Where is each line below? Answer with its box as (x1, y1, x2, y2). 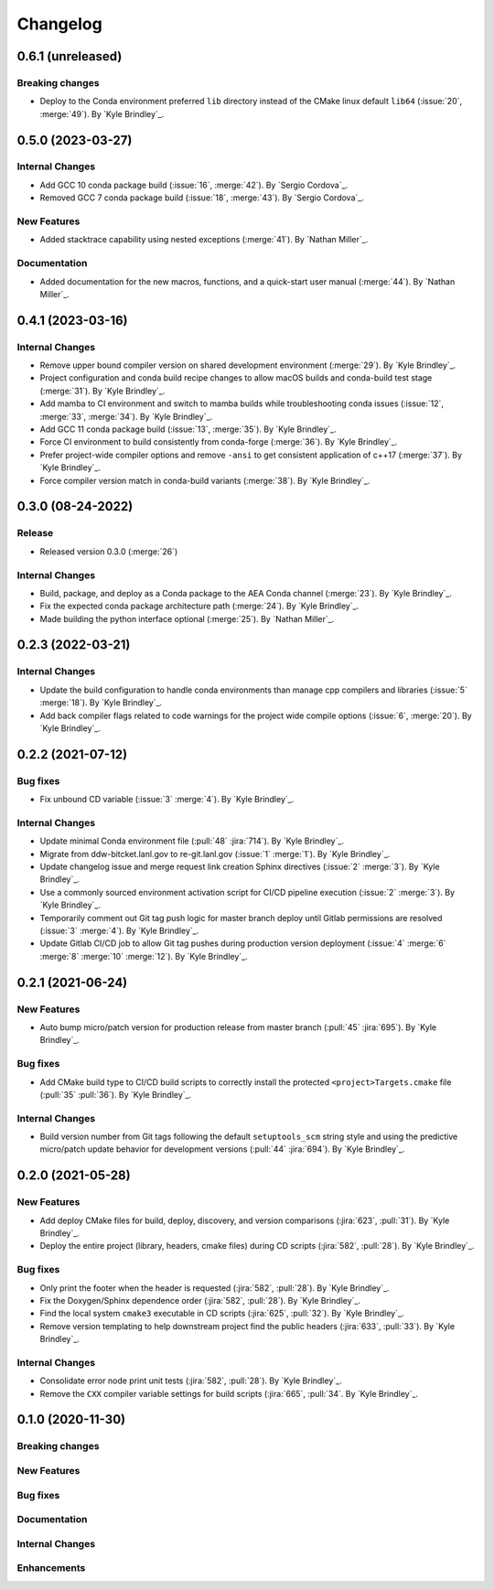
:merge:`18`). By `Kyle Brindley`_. (39, 697, 163, 708)
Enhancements (16, 1562, 86, 1574)
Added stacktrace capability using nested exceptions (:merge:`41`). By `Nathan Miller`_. (39, 234, 369, 245)
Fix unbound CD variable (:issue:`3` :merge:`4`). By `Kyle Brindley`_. (39, 794, 295, 805)
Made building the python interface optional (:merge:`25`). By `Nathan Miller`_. (39, 613, 335, 624)
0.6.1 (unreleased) (16, 48, 123, 64)
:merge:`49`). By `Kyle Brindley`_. (39, 108, 165, 119)
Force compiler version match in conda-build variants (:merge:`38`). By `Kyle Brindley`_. (39, 475, 370, 486)
